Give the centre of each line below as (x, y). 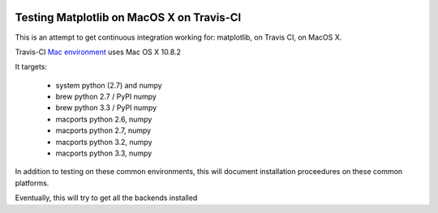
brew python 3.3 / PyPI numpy (106, 108)
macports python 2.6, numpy (104, 119)
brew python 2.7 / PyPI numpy (106, 96)
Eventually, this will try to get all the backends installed (106, 198)
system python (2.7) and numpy (109, 85)
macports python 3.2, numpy (104, 142)
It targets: (31, 67)
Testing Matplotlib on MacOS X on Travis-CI (128, 17)
